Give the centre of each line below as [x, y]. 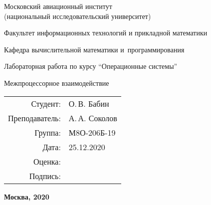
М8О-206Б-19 [92, 132]
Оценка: [47, 161]
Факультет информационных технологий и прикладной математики [106, 33]
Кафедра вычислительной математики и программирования [94, 49]
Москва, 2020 [27, 196]
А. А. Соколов [93, 118]
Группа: [48, 132]
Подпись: [45, 176]
